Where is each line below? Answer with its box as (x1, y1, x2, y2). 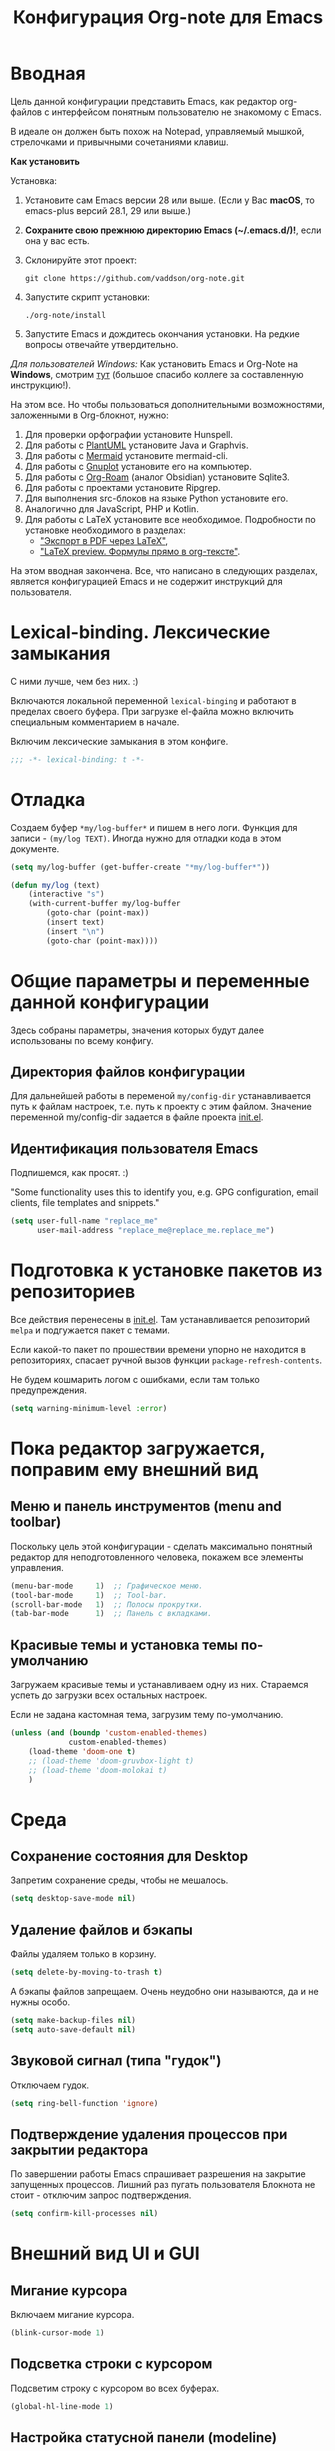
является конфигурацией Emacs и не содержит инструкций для (10, 575, 283, 587)
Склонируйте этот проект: (24, 254, 138, 266)
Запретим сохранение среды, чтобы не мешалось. (10, 1874, 229, 1886)
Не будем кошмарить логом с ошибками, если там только (10, 1373, 260, 1385)
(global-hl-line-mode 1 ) (10, 2401, 114, 2411)
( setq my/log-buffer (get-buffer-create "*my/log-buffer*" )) (10, 862, 271, 872)
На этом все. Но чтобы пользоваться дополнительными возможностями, (10, 398, 325, 410)
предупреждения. (10, 1384, 87, 1396)
